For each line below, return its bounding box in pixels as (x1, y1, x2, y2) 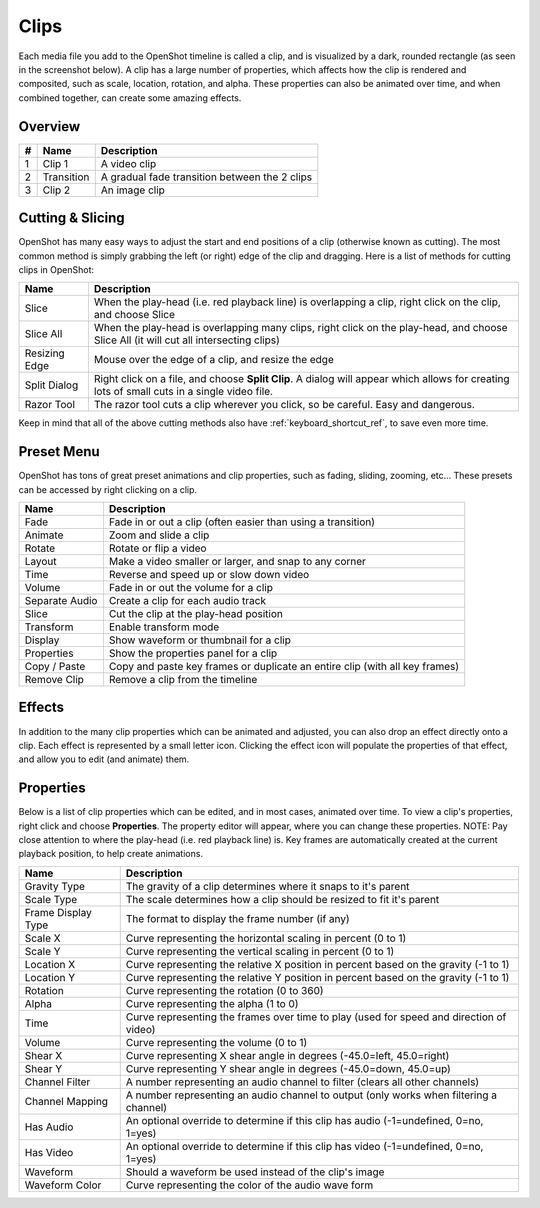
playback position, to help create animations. (18, 848, 204, 860)
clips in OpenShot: (18, 263, 95, 275)
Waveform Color (24, 1178, 102, 1192)
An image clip (100, 183, 165, 197)
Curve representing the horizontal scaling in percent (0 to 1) (125, 931, 407, 945)
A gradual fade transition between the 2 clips (100, 170, 313, 184)
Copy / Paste (24, 660, 86, 673)
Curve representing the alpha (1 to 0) (125, 996, 299, 1010)
